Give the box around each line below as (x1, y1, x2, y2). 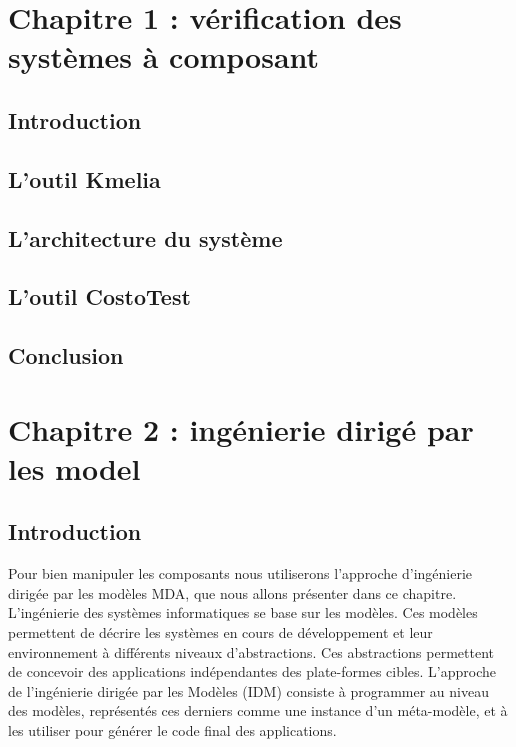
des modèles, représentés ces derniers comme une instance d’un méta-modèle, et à (8, 700, 508, 721)
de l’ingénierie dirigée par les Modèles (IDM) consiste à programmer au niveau (8, 680, 489, 701)
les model (8, 447, 141, 488)
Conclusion (8, 340, 124, 371)
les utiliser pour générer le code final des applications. (8, 719, 337, 740)
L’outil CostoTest (8, 281, 191, 312)
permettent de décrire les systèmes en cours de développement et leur (8, 622, 433, 643)
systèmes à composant (8, 36, 320, 77)
